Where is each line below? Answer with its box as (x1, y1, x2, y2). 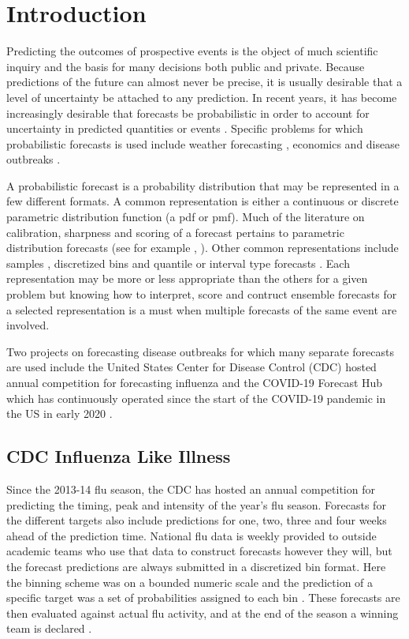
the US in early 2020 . (6, 405, 113, 422)
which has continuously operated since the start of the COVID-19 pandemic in (6, 389, 386, 406)
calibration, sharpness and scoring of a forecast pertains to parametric (6, 224, 344, 240)
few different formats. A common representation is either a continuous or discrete (6, 193, 399, 209)
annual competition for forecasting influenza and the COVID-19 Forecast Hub (6, 374, 383, 390)
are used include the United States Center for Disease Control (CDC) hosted (6, 359, 377, 375)
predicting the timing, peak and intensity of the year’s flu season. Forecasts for (6, 496, 386, 513)
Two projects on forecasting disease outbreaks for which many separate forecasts (6, 343, 394, 359)
